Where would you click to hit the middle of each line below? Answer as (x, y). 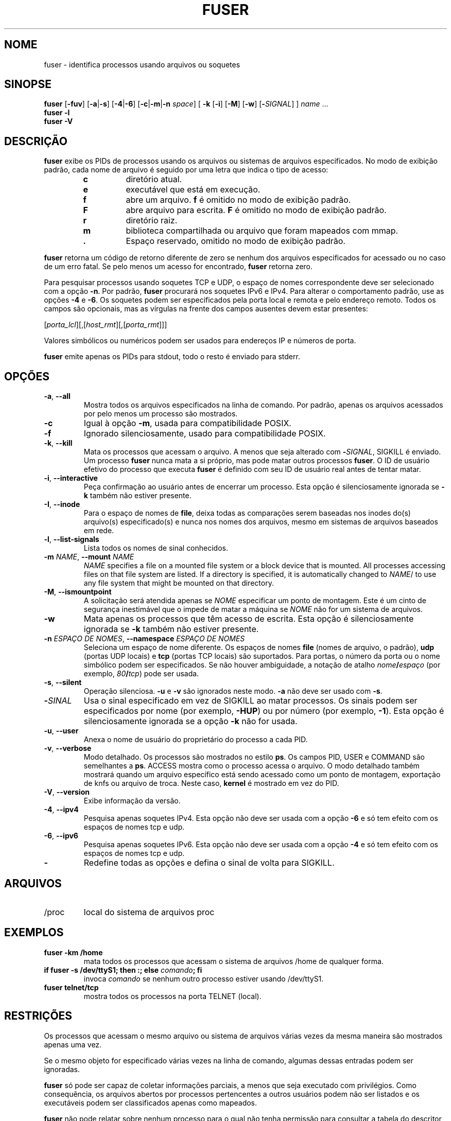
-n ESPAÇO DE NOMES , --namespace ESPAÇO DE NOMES (144, 639)
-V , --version (67, 792)
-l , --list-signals (72, 539)
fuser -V (58, 121)
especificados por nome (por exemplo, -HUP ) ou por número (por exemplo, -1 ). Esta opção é (264, 711)
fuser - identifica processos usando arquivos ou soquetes (142, 64)
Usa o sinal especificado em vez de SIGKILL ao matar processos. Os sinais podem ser (250, 701)
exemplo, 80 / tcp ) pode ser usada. (141, 674)
